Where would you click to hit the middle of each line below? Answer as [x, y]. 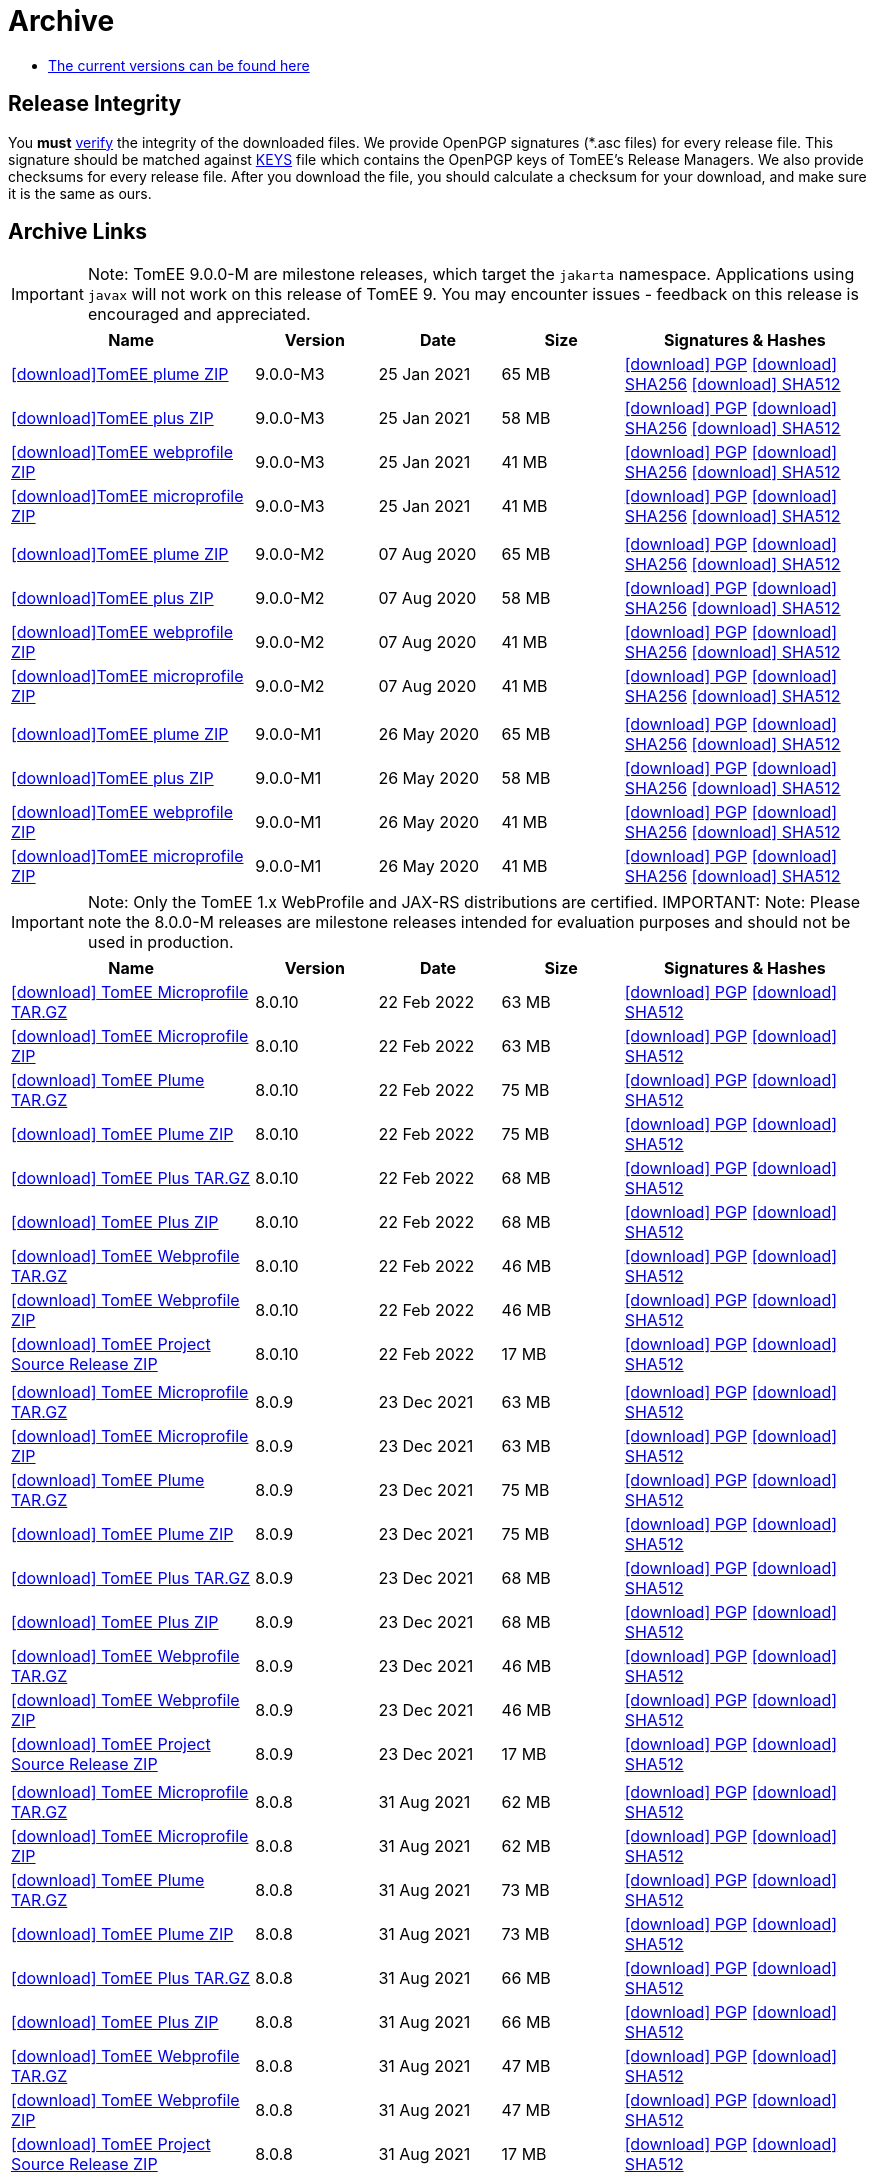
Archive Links [78, 232]
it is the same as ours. [80, 193]
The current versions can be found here [179, 65]
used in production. [160, 942]
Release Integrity [95, 104]
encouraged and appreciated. [199, 314]
